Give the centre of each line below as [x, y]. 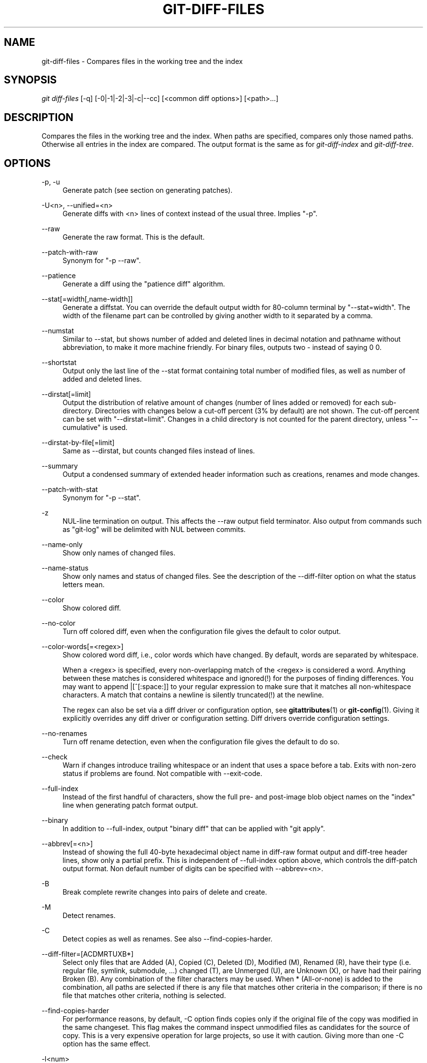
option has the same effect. [107, 1044]
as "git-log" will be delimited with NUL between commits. [154, 530]
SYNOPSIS [30, 80]
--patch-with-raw [70, 252]
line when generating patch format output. [130, 805]
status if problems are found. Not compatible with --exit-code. [162, 774]
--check [55, 757]
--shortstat [59, 363]
